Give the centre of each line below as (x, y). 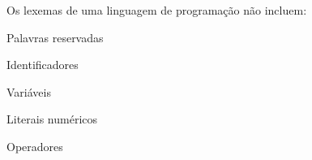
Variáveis (29, 91)
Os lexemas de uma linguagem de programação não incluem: (157, 10)
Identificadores (43, 65)
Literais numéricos (52, 119)
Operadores (35, 146)
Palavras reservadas (55, 37)
